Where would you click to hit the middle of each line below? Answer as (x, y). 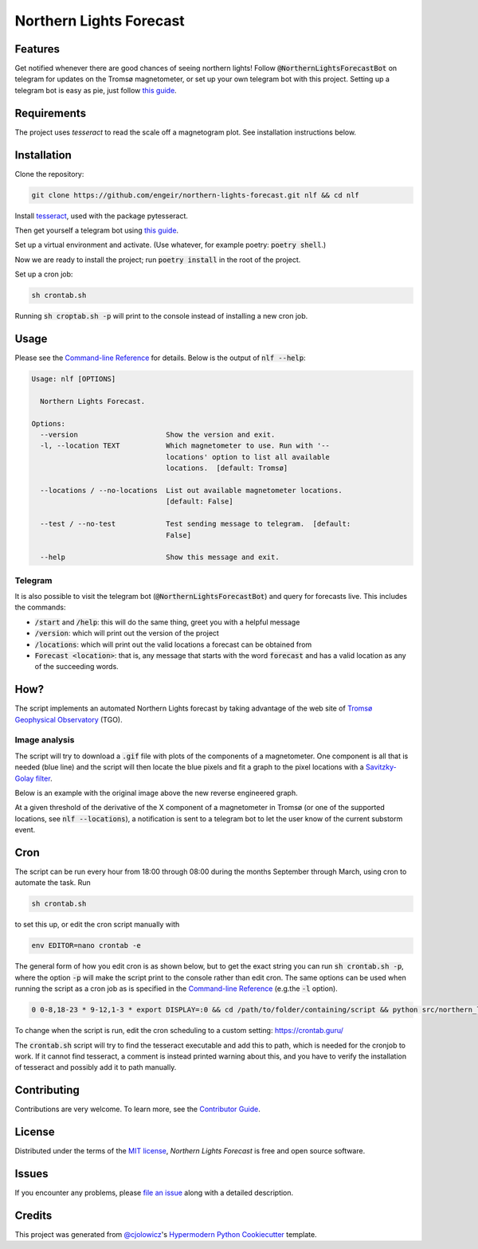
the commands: (41, 607)
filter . (44, 778)
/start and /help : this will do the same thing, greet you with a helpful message (167, 622)
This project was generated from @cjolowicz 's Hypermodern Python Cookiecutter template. (166, 1234)
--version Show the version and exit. (158, 435)
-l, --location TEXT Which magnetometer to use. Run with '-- (185, 446)
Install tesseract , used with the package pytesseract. (102, 216)
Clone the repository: (49, 174)
